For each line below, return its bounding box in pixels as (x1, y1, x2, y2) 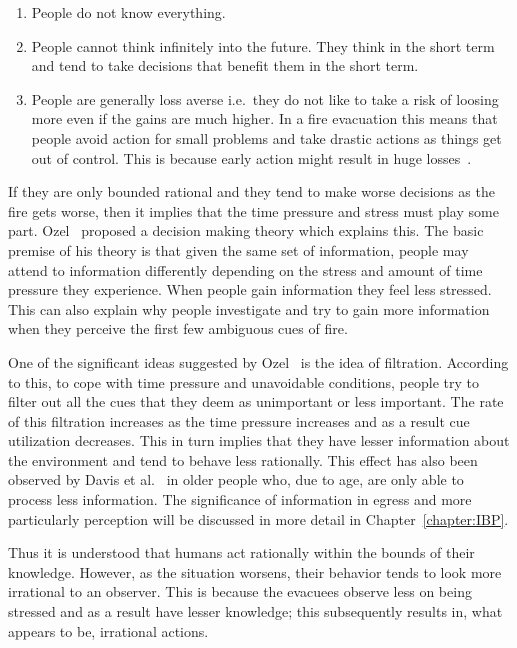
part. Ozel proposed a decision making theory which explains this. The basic (8, 220, 484, 241)
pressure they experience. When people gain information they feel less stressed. (8, 279, 492, 300)
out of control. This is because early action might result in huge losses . (31, 147, 472, 168)
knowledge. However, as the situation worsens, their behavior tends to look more (8, 561, 502, 582)
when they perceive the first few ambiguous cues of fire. (8, 318, 348, 339)
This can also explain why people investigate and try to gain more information (8, 298, 490, 319)
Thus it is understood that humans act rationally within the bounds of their (8, 542, 475, 563)
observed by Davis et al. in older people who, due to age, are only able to (8, 469, 464, 490)
